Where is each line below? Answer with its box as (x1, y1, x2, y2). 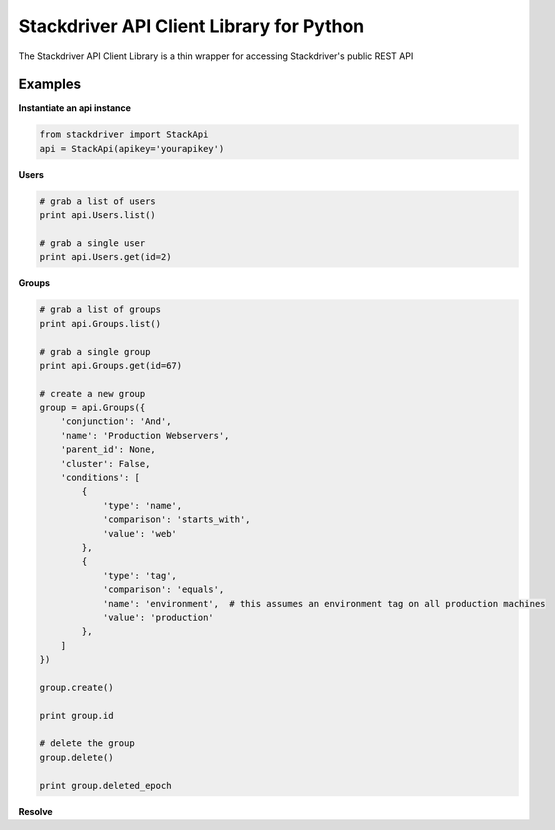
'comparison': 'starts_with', (102, 514, 251, 525)
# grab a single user (39, 237, 146, 249)
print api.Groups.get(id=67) (39, 360, 183, 371)
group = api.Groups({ (39, 402, 146, 414)
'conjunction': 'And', (60, 416, 172, 427)
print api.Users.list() (39, 210, 157, 221)
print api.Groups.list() (39, 318, 162, 329)
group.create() (39, 681, 114, 693)
